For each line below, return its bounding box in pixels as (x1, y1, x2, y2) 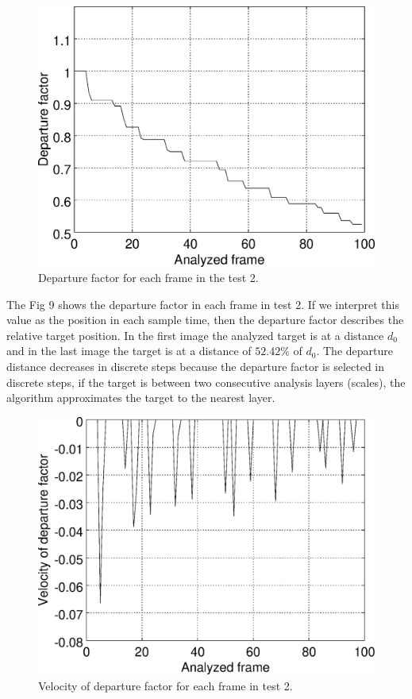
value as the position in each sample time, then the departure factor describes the (6, 311, 404, 328)
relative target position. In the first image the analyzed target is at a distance (6, 326, 384, 343)
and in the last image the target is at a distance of (6, 342, 252, 359)
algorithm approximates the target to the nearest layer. (6, 389, 275, 406)
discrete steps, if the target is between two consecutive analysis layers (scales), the (6, 373, 406, 390)
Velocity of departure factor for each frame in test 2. (38, 678, 293, 694)
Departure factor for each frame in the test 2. (38, 269, 259, 286)
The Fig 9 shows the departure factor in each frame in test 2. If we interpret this (6, 295, 399, 312)
